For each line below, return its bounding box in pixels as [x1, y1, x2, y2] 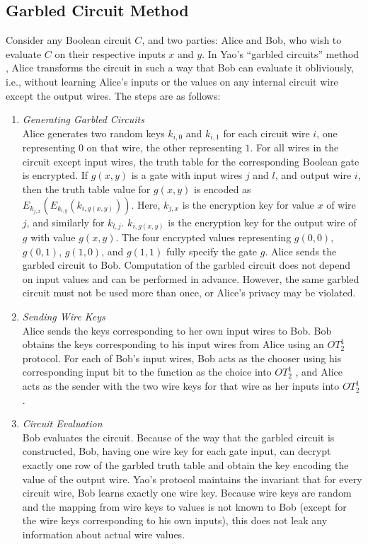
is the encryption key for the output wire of [168, 214, 357, 229]
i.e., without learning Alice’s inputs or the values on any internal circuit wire [6, 74, 338, 88]
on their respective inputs [54, 46, 166, 61]
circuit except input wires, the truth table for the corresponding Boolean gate [22, 154, 360, 168]
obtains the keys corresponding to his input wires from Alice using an [22, 337, 324, 352]
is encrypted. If [22, 168, 88, 183]
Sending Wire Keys [22, 309, 105, 324]
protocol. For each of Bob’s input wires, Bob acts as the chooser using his [22, 350, 342, 365]
